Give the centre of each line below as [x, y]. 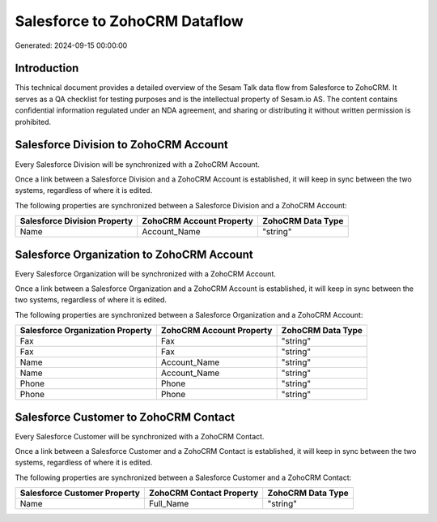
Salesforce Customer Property [80, 493]
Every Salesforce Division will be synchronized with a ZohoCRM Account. [138, 164]
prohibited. [33, 122]
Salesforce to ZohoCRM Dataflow [129, 21]
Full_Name [169, 504]
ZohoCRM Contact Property [204, 493]
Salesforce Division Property [76, 221]
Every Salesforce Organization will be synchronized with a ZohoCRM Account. [146, 274]
